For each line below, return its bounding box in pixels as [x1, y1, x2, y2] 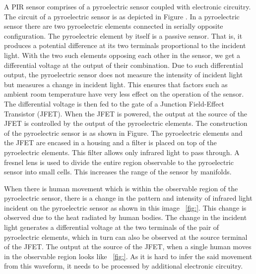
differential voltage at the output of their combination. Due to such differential [4, 59, 243, 70]
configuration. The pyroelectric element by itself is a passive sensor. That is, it [4, 30, 243, 41]
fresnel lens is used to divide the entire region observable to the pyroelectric [4, 157, 234, 167]
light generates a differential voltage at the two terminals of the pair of [4, 222, 219, 232]
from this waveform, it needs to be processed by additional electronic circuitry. [4, 261, 243, 271]
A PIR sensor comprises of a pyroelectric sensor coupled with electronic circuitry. [4, 1, 251, 11]
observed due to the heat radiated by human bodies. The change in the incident [4, 212, 247, 222]
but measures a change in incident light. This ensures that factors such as [4, 79, 228, 89]
